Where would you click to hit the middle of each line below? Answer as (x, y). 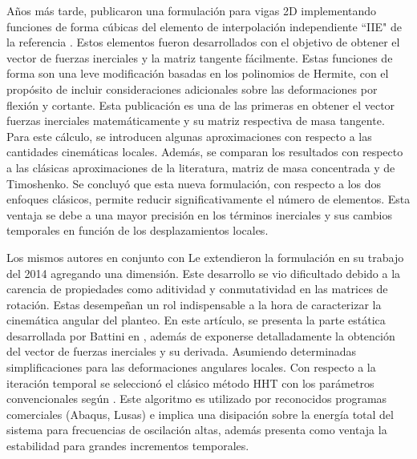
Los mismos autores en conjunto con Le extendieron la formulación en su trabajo (205, 257)
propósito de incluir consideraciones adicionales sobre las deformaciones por (192, 89)
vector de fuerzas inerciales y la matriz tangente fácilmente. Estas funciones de (200, 57)
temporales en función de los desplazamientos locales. (138, 230)
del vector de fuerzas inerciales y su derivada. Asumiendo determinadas (182, 351)
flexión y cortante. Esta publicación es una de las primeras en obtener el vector (201, 105)
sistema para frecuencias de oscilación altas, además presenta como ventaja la (197, 430)
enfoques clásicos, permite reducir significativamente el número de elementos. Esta (208, 199)
